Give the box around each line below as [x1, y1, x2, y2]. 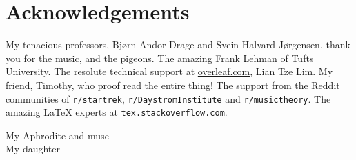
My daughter [6, 141, 61, 156]
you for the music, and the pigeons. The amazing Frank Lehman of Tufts [6, 50, 314, 65]
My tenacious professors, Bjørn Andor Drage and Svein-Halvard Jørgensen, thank [6, 37, 350, 52]
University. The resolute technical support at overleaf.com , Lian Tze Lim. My [6, 64, 333, 79]
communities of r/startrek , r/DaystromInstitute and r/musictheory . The [6, 91, 331, 106]
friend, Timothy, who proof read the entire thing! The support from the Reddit [6, 77, 340, 92]
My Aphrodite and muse [6, 128, 109, 142]
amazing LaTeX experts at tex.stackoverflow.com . [6, 105, 228, 119]
